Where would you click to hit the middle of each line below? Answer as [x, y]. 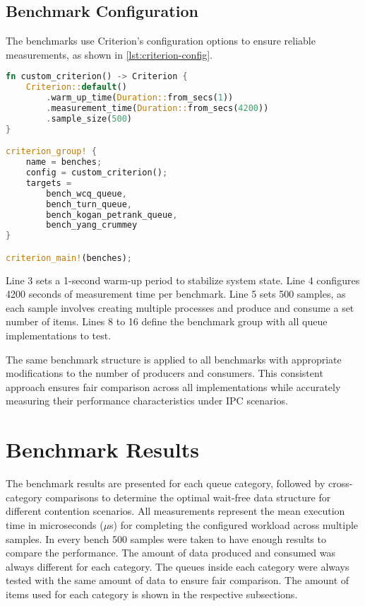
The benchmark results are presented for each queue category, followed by [166, 483]
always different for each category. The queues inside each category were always [178, 566]
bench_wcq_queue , [86, 193]
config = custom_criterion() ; [97, 173]
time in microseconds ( [55, 524]
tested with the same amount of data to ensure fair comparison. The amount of [178, 580]
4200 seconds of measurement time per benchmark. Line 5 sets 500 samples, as [176, 294]
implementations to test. [59, 336]
